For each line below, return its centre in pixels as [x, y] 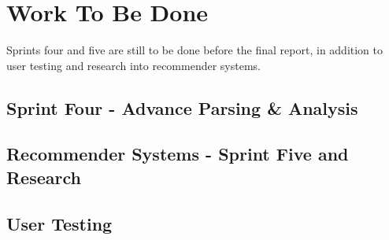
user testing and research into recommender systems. [133, 65]
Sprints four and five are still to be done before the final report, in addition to [195, 50]
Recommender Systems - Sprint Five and [178, 154]
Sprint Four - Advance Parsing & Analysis [182, 107]
